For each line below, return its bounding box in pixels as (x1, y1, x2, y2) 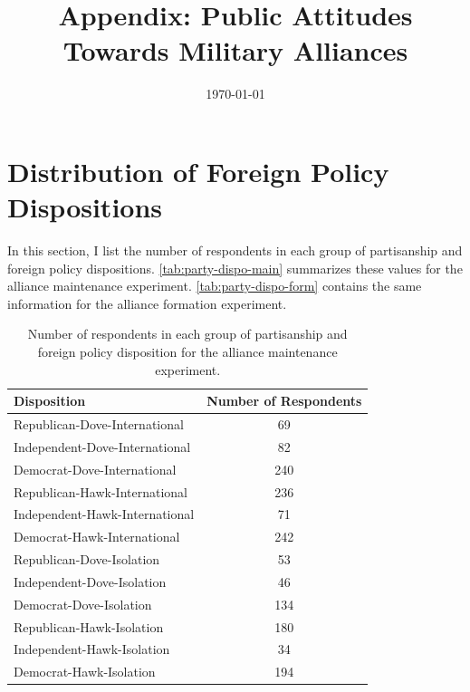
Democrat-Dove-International (14, 459, 177, 478)
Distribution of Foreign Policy (7, 152, 389, 189)
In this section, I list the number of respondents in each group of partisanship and (7, 241, 463, 260)
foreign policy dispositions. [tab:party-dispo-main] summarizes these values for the (7, 258, 463, 277)
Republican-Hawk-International (14, 482, 187, 501)
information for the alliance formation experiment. (7, 293, 287, 312)
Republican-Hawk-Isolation (14, 617, 164, 636)
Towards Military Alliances (62, 32, 408, 69)
